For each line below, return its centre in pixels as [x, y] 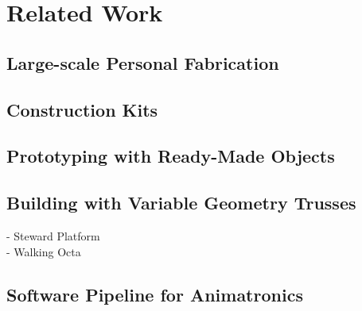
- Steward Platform [53, 235]
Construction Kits [82, 109]
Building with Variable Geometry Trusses [181, 203]
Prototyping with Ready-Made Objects [171, 156]
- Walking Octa [44, 251]
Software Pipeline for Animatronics [155, 294]
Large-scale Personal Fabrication [143, 62]
